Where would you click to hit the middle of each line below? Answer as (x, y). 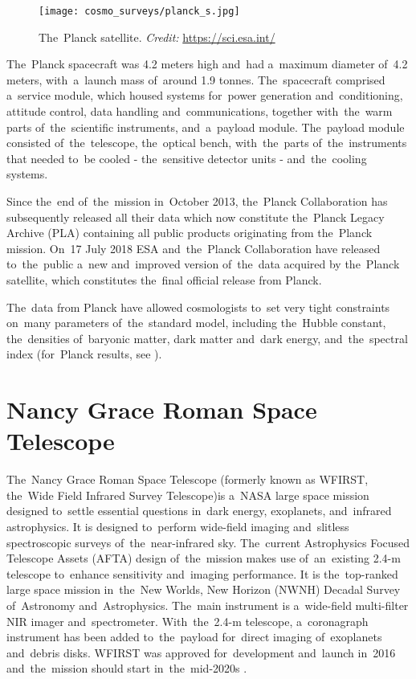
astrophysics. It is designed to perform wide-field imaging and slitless (178, 527)
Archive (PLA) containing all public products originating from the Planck (190, 233)
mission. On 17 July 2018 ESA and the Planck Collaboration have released (194, 248)
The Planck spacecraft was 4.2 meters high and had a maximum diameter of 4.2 (207, 64)
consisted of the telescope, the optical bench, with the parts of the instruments (207, 143)
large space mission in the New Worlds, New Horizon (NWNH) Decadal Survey (204, 589)
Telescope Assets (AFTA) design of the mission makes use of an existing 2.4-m (204, 558)
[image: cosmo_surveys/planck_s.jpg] (139, 11)
